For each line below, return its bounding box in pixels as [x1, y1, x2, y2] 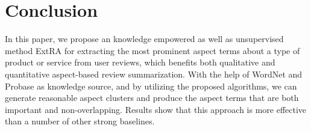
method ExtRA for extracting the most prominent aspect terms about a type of [5, 44, 300, 56]
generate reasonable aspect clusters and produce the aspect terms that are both [5, 91, 299, 104]
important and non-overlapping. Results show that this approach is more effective [5, 103, 307, 115]
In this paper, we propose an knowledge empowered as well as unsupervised [5, 32, 284, 45]
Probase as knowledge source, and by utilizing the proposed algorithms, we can [5, 79, 297, 92]
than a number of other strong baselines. [5, 115, 155, 127]
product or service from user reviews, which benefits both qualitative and [5, 56, 275, 69]
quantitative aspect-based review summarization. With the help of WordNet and [5, 67, 303, 80]
